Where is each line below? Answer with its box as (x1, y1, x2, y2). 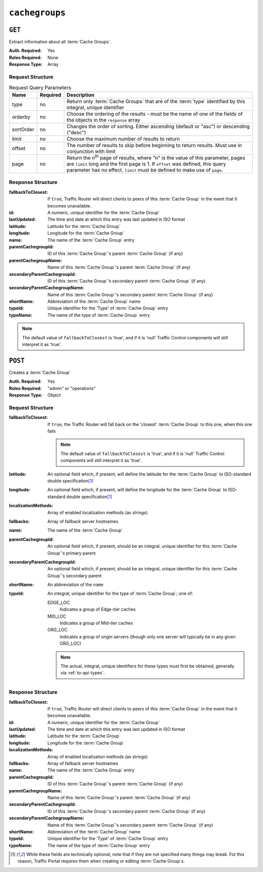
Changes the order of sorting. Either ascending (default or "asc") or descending (66, 123, 250, 129)
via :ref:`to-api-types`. (60, 670, 105, 676)
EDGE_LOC (47, 600, 70, 605)
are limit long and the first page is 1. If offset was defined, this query (66, 161, 226, 167)
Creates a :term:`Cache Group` (9, 369, 71, 375)
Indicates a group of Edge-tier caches (59, 606, 136, 612)
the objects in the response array (66, 116, 141, 123)
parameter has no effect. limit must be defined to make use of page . (66, 166, 224, 173)
